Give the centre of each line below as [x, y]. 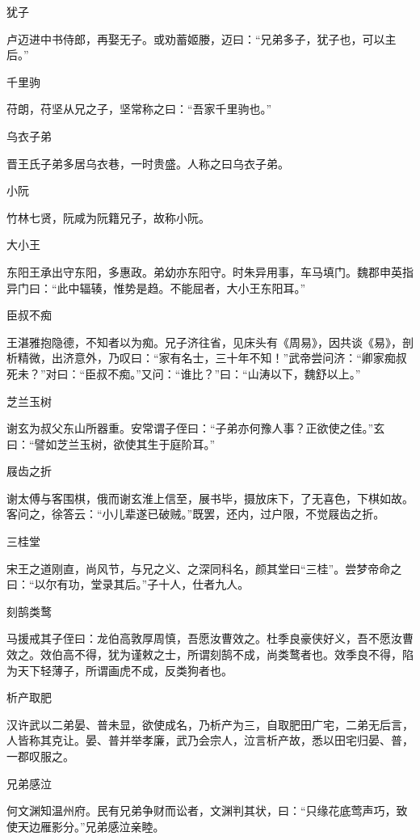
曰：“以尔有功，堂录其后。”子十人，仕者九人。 [128, 584]
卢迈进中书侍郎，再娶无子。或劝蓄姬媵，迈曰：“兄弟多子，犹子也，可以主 [202, 38]
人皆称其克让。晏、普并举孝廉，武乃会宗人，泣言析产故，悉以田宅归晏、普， [210, 740]
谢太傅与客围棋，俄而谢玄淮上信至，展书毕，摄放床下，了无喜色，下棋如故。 [210, 498]
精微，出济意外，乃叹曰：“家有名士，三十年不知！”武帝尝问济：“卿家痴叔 [212, 358]
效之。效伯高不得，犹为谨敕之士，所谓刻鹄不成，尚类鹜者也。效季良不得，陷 [210, 654]
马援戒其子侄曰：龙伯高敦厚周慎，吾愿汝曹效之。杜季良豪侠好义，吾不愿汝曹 [210, 638]
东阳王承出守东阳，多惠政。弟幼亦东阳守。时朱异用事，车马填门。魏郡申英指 [210, 271]
